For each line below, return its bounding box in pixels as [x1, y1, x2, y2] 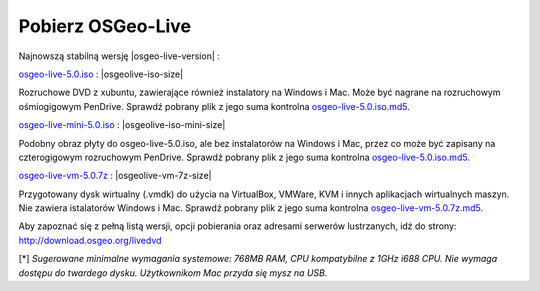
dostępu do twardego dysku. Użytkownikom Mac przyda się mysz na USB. [18, 266, 328, 279]
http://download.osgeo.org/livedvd [18, 234, 162, 246]
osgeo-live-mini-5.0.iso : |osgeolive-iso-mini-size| [18, 119, 226, 131]
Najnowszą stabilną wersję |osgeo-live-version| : [18, 50, 220, 62]
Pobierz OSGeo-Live [18, 15, 192, 37]
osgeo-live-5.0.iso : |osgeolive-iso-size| [18, 68, 184, 80]
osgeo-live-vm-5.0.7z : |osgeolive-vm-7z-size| [18, 170, 212, 182]
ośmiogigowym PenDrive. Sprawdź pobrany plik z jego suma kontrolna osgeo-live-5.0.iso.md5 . [18, 100, 410, 112]
